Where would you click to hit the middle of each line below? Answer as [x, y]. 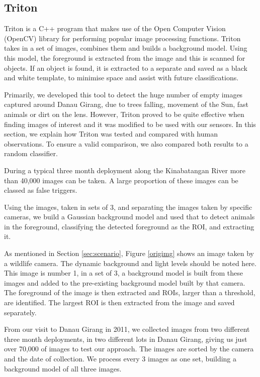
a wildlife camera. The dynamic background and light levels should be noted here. [130, 263]
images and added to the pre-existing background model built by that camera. [125, 282]
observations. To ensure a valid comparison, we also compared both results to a [126, 143]
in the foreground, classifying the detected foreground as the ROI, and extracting [129, 226]
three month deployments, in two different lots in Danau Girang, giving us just [126, 339]
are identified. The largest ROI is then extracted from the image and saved [119, 302]
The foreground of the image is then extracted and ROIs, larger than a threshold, [130, 292]
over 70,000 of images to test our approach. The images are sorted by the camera [129, 349]
